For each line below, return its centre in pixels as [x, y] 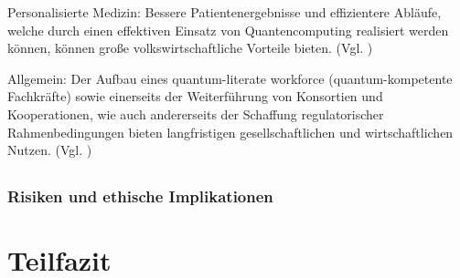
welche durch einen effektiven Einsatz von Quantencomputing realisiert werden [228, 30]
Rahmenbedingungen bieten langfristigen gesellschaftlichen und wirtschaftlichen [230, 132]
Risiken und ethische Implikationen [140, 196]
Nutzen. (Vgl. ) [50, 150]
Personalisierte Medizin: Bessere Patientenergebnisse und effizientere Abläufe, [225, 12]
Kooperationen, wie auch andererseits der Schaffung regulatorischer [196, 113]
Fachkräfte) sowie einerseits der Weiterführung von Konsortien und [195, 96]
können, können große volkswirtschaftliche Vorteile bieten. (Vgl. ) [190, 48]
